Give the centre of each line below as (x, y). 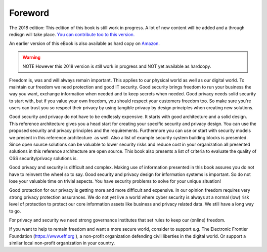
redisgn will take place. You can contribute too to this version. (72, 34)
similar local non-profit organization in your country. (62, 243)
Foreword (29, 13)
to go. (15, 211)
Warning (31, 57)
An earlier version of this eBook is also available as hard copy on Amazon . (85, 43)
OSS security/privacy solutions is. (43, 158)
